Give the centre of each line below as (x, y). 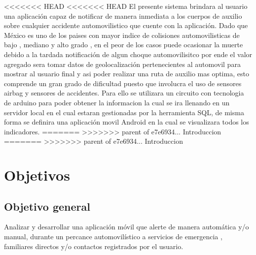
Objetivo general (47, 206)
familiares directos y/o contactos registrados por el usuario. (94, 246)
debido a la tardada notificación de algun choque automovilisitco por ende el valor (128, 54)
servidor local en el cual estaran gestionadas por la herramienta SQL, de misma (124, 112)
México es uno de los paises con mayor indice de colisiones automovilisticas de (122, 35)
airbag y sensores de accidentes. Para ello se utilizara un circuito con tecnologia (124, 93)
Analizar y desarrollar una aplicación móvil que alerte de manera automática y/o (127, 227)
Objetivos (37, 175)
